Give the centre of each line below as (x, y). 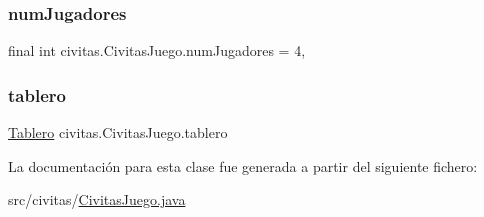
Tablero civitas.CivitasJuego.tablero (118, 132)
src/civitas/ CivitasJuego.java (97, 199)
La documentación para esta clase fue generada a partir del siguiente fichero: (243, 165)
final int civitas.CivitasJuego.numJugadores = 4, (157, 50)
